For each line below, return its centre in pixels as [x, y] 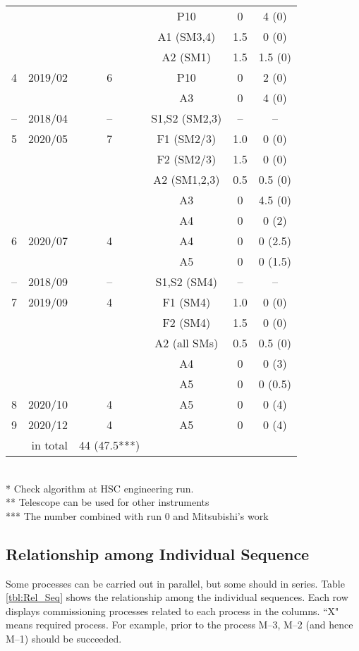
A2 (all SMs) [187, 343]
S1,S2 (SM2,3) [187, 118]
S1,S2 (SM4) [187, 281]
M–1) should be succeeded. [64, 638]
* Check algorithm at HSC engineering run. [100, 488]
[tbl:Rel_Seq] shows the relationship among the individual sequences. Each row [177, 597]
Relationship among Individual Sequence [158, 553]
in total [50, 445]
